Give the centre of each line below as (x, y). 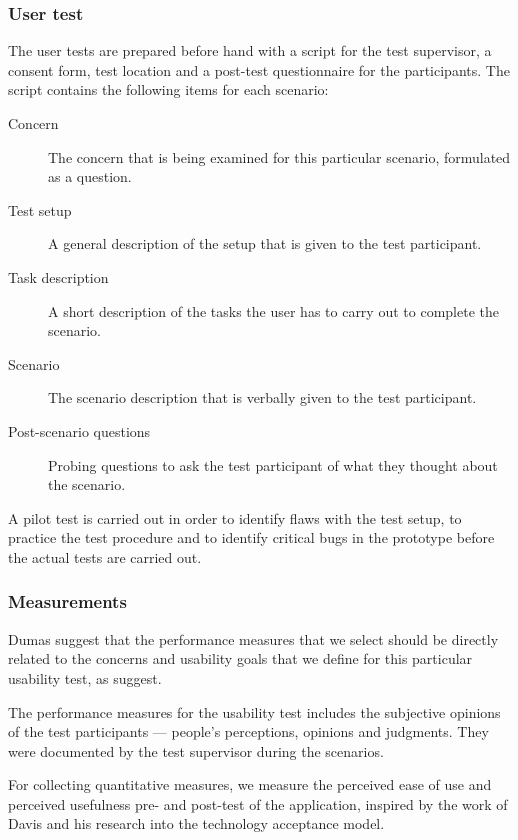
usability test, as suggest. (85, 677)
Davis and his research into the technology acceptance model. (196, 823)
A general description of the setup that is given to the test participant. (265, 243)
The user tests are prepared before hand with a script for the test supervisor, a (250, 50)
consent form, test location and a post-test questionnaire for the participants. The (259, 69)
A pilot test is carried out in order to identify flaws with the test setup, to (235, 517)
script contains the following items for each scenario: (168, 89)
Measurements (67, 601)
